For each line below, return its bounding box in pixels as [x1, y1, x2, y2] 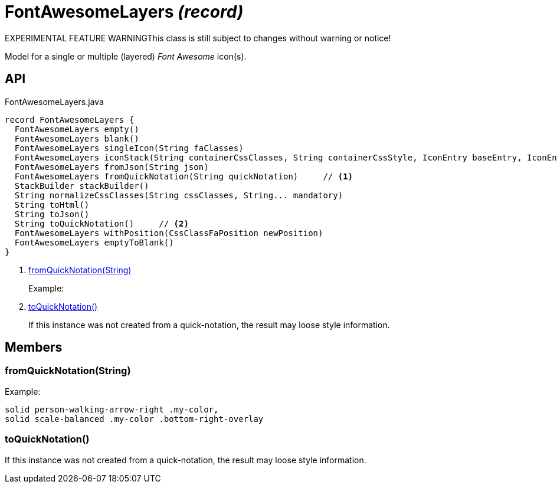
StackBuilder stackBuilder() [14, 181, 149, 191]
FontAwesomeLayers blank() [14, 133, 139, 143]
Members [5, 340, 63, 355]
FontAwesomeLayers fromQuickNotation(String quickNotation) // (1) [14, 171, 353, 181]
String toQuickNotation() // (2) [14, 218, 189, 228]
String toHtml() [14, 199, 90, 209]
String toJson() [14, 209, 90, 219]
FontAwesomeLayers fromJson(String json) [14, 162, 209, 172]
